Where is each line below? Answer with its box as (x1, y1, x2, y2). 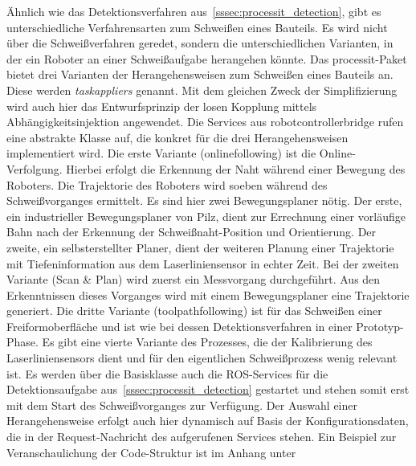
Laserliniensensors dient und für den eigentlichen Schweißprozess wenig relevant (6, 349, 398, 366)
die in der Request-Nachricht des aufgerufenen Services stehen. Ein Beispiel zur (6, 428, 397, 445)
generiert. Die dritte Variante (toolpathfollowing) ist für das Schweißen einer (6, 302, 382, 319)
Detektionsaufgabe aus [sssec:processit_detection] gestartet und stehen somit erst (6, 381, 410, 398)
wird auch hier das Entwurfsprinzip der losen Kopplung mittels (6, 97, 317, 114)
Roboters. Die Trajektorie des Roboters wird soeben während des (6, 176, 328, 193)
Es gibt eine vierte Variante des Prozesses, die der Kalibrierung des (42, 333, 373, 350)
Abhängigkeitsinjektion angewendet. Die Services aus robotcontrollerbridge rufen (6, 113, 404, 130)
